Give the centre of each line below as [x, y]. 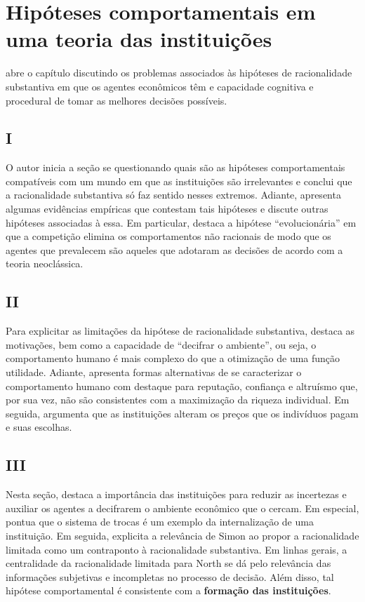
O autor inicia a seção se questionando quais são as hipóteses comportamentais [175, 167]
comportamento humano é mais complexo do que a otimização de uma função [173, 358]
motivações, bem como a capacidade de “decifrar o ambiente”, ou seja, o [161, 344]
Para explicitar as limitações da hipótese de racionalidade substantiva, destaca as [180, 331]
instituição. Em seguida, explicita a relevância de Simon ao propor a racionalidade [182, 535]
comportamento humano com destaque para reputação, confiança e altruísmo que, [182, 386]
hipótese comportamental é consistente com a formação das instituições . [168, 590]
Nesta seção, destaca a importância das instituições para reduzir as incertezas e [176, 494]
